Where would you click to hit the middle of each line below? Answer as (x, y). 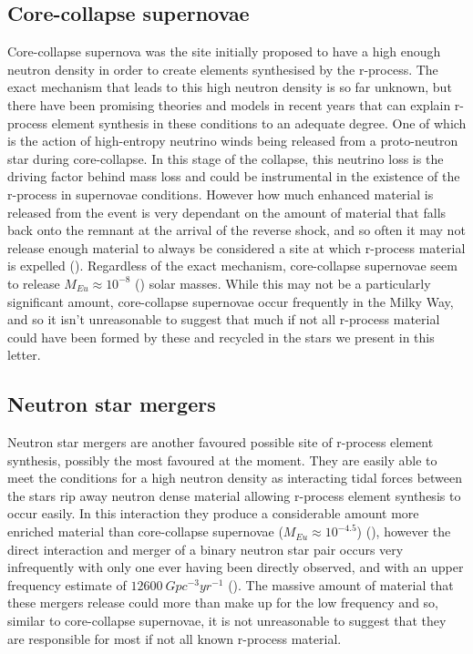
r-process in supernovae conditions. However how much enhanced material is (221, 194)
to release (34, 283)
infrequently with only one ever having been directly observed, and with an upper (236, 567)
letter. (24, 355)
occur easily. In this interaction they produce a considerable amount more (213, 513)
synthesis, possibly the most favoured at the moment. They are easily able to (222, 460)
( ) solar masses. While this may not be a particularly (283, 283)
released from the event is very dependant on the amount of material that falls (227, 212)
